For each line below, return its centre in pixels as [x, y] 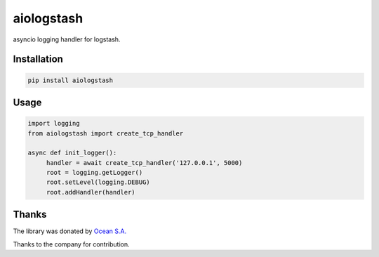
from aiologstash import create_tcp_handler [106, 133]
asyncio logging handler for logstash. [67, 39]
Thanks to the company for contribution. [71, 244]
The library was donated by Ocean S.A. [69, 231]
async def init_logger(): [72, 153]
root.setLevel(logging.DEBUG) [98, 182]
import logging [54, 124]
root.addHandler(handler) [91, 192]
